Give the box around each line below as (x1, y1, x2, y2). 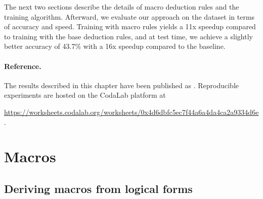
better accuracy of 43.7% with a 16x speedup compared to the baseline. (4, 41, 226, 51)
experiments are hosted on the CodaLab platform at (4, 90, 166, 100)
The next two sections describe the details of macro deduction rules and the (4, 2, 239, 12)
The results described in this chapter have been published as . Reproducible (4, 80, 239, 90)
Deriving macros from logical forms (4, 180, 193, 196)
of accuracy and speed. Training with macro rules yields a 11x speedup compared (4, 21, 256, 32)
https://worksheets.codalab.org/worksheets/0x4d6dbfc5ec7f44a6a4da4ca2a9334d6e (4, 106, 259, 117)
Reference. (4, 60, 41, 71)
